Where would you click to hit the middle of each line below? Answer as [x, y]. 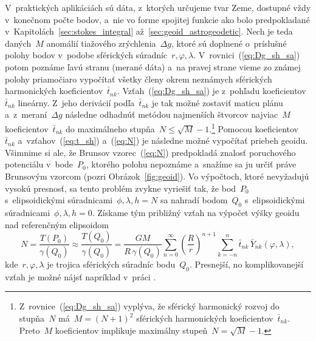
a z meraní [26, 114]
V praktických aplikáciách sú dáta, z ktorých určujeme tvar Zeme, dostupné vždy [158, 7]
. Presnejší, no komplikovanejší [247, 264]
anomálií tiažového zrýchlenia [101, 43]
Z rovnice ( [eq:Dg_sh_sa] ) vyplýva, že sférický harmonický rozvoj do [149, 306]
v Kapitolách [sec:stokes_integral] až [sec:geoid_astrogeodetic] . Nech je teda [149, 31]
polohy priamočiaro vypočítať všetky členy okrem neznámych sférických [139, 79]
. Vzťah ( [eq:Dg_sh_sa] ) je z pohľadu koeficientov [211, 91]
